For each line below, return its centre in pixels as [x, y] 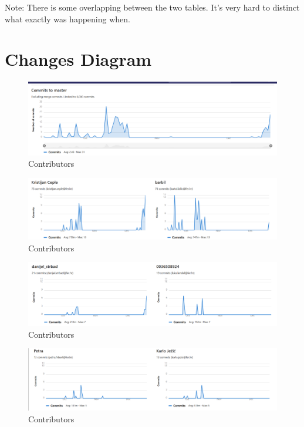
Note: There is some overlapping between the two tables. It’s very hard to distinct [152, 7]
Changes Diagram [78, 59]
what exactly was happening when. [67, 19]
